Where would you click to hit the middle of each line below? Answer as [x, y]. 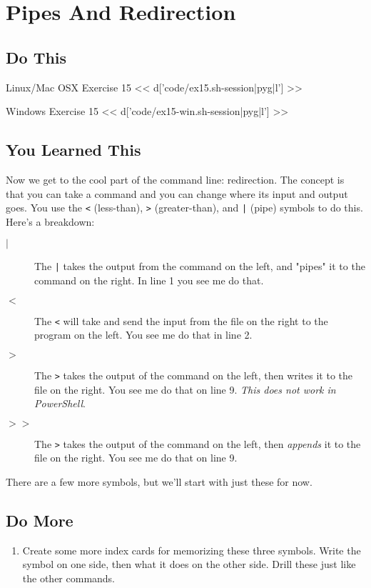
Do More [40, 520]
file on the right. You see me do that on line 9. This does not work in [185, 389]
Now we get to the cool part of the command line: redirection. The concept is [175, 179]
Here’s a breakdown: [50, 221]
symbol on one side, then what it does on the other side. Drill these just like [189, 564]
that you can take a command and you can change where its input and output [177, 193]
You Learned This [73, 150]
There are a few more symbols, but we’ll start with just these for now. [159, 482]
